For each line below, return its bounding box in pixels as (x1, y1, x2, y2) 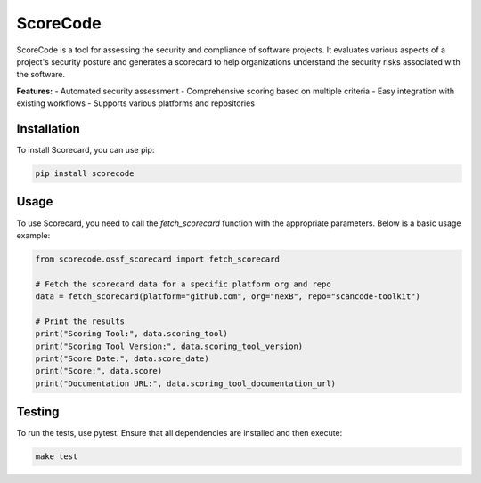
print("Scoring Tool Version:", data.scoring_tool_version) (35, 341, 304, 351)
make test (35, 452, 78, 462)
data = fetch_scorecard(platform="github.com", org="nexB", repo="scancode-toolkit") (35, 292, 420, 302)
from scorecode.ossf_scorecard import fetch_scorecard (35, 254, 280, 264)
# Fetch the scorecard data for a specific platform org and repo (35, 278, 331, 289)
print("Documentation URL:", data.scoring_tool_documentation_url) (35, 378, 337, 389)
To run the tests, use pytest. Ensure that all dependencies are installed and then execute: (16, 428, 343, 439)
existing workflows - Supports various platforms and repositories (16, 98, 256, 109)
